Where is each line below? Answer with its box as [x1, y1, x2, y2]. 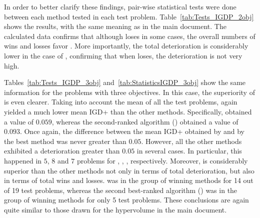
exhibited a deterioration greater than [4, 145, 120, 156]
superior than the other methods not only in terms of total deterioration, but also [4, 165, 254, 175]
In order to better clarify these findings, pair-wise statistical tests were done [4, 1, 236, 11]
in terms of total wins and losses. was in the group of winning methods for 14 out [4, 175, 253, 185]
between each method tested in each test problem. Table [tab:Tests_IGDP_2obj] [4, 11, 254, 21]
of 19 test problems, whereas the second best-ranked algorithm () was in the [4, 184, 237, 195]
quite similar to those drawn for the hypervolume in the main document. [4, 204, 227, 214]
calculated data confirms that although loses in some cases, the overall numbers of [4, 30, 255, 41]
